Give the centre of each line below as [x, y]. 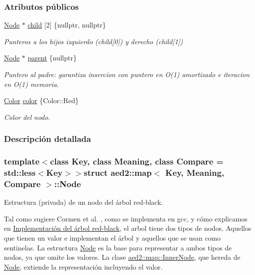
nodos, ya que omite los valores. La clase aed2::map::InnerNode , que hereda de [122, 257]
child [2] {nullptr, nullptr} [67, 25]
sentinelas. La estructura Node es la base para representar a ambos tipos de [118, 247]
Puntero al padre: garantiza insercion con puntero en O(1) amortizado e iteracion [127, 74]
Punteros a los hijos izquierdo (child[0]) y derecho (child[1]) [94, 41]
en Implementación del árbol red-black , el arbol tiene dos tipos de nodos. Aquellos [128, 228]
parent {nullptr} [52, 58]
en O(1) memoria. [31, 84]
